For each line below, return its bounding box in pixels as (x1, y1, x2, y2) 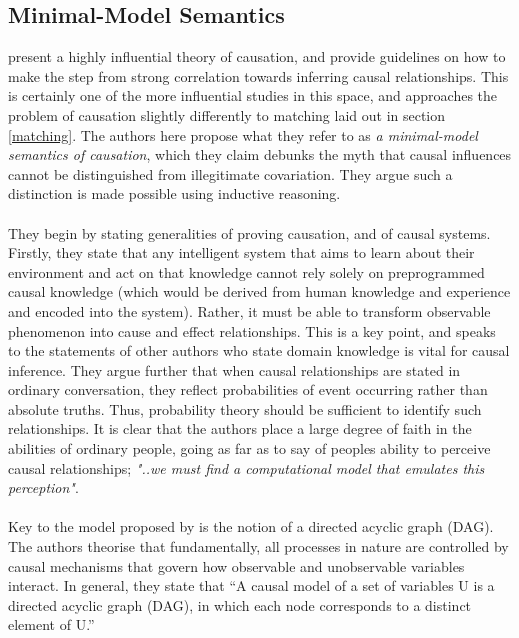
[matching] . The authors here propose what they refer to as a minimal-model (8, 124, 478, 145)
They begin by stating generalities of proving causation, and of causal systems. (8, 222, 491, 243)
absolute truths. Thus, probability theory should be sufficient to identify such (8, 398, 482, 419)
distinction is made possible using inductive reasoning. (8, 183, 341, 204)
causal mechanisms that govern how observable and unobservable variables (8, 555, 465, 576)
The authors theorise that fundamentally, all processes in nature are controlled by (8, 536, 509, 557)
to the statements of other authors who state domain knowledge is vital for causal (8, 340, 510, 361)
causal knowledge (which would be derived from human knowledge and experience (8, 281, 511, 302)
